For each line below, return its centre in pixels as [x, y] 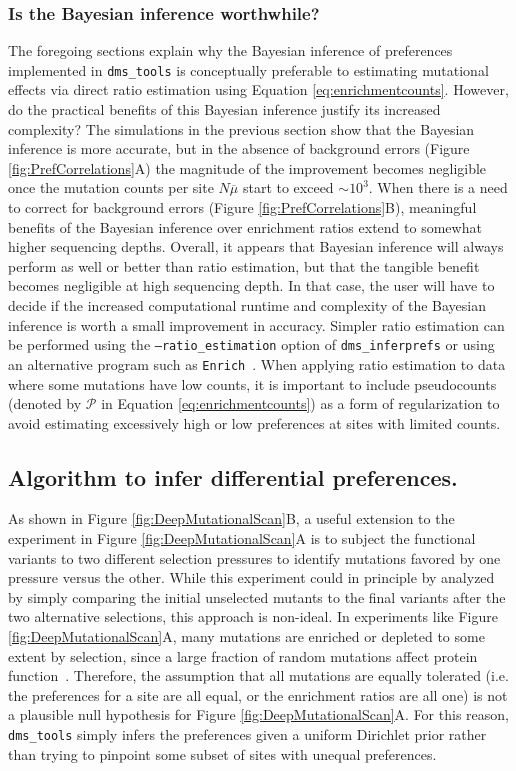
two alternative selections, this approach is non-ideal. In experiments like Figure [253, 616]
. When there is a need [438, 187]
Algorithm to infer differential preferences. [233, 476]
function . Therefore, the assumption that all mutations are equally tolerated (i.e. [258, 675]
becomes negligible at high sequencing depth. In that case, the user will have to [251, 285]
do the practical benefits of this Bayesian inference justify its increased [224, 109]
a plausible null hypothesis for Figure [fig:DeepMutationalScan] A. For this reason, [258, 714]
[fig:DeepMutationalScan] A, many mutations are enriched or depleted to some [246, 636]
